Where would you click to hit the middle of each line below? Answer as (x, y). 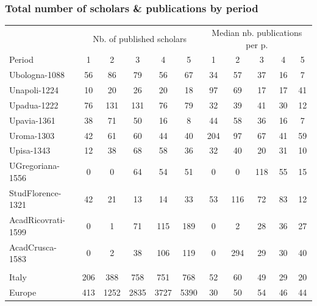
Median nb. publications (257, 32)
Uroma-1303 (32, 135)
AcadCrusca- (33, 247)
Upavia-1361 (32, 120)
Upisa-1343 (30, 150)
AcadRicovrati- (37, 220)
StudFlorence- (35, 192)
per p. (257, 44)
